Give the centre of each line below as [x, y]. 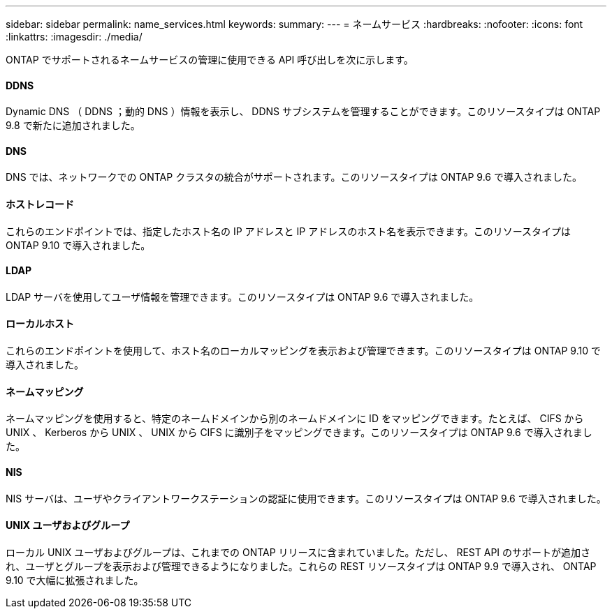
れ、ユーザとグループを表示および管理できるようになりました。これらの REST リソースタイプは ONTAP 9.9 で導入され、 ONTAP [301, 566]
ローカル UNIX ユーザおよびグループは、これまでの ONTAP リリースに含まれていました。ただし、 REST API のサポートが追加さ [298, 552]
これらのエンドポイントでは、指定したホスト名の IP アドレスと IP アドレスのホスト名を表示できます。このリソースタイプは [289, 231]
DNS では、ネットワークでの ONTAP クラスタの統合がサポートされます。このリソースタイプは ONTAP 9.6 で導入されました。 [294, 177]
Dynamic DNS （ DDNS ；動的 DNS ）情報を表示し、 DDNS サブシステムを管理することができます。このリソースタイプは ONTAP [303, 112]
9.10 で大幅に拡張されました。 [75, 580]
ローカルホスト [40, 324]
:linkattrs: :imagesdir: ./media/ [74, 37]
